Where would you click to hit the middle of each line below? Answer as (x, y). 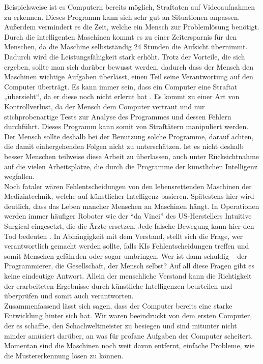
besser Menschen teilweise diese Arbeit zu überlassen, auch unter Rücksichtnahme (132, 156)
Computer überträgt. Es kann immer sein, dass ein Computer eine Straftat (121, 86)
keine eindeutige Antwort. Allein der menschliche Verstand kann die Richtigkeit (128, 276)
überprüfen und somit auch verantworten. (69, 296)
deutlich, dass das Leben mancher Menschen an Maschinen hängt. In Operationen (132, 206)
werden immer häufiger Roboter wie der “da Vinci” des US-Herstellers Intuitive (128, 216)
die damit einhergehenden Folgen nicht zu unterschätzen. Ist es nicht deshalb (124, 146)
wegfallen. (19, 176)
